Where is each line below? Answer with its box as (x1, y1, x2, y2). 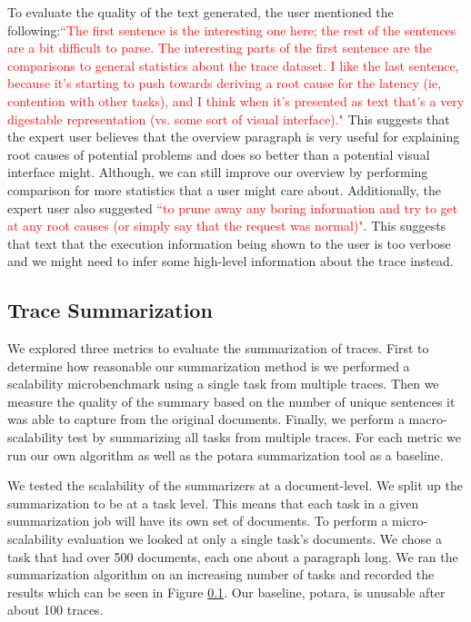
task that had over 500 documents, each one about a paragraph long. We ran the (7, 547, 458, 566)
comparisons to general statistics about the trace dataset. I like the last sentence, (7, 55, 459, 74)
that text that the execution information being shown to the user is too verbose (7, 233, 451, 252)
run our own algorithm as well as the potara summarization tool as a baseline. (7, 445, 444, 464)
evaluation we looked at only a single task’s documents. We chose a (67, 529, 442, 548)
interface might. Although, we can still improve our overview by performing (7, 163, 428, 182)
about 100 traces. (7, 600, 104, 619)
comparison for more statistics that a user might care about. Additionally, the (7, 180, 441, 199)
